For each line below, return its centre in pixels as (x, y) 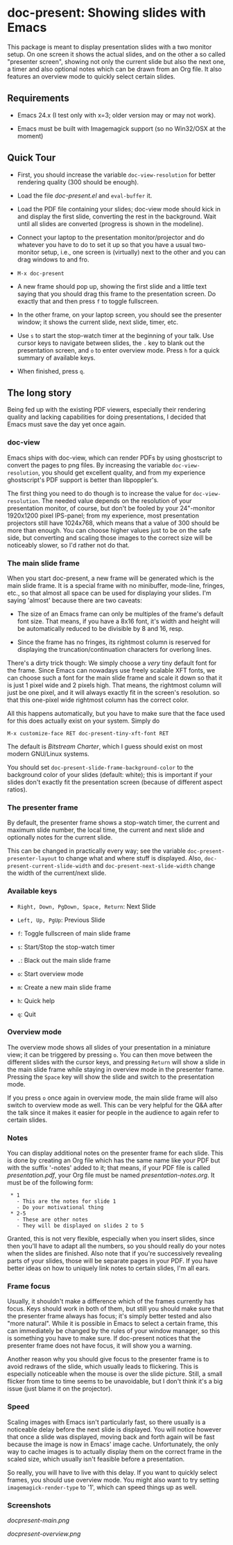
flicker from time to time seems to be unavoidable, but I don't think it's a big (115, 1382)
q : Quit (26, 1014)
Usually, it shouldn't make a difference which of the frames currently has (111, 1302)
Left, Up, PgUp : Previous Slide (61, 920)
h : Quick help (36, 1000)
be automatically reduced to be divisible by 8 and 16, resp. (100, 628)
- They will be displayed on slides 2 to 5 (80, 1226)
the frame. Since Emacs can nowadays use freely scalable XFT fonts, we (111, 670)
